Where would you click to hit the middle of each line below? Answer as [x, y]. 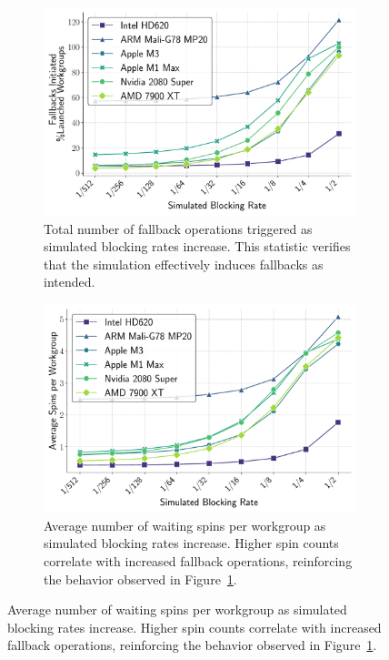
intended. [70, 282]
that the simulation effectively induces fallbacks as [184, 264]
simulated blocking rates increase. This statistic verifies [197, 246]
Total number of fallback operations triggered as [178, 228]
